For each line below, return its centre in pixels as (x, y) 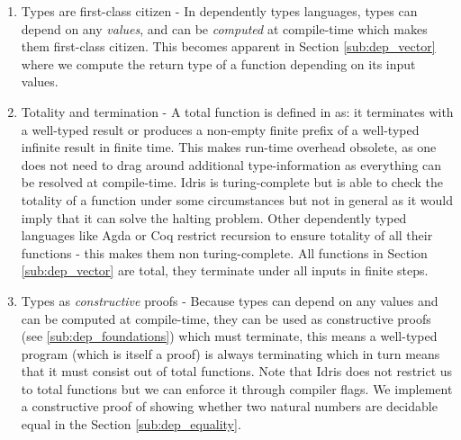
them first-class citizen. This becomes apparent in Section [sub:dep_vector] (228, 46)
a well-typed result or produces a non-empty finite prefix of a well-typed (220, 129)
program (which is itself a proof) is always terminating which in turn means (230, 353)
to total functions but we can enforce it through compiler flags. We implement (237, 388)
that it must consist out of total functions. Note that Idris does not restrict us (237, 371)
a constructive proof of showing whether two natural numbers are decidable (229, 406)
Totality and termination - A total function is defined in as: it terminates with (237, 111)
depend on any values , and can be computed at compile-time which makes (224, 28)
